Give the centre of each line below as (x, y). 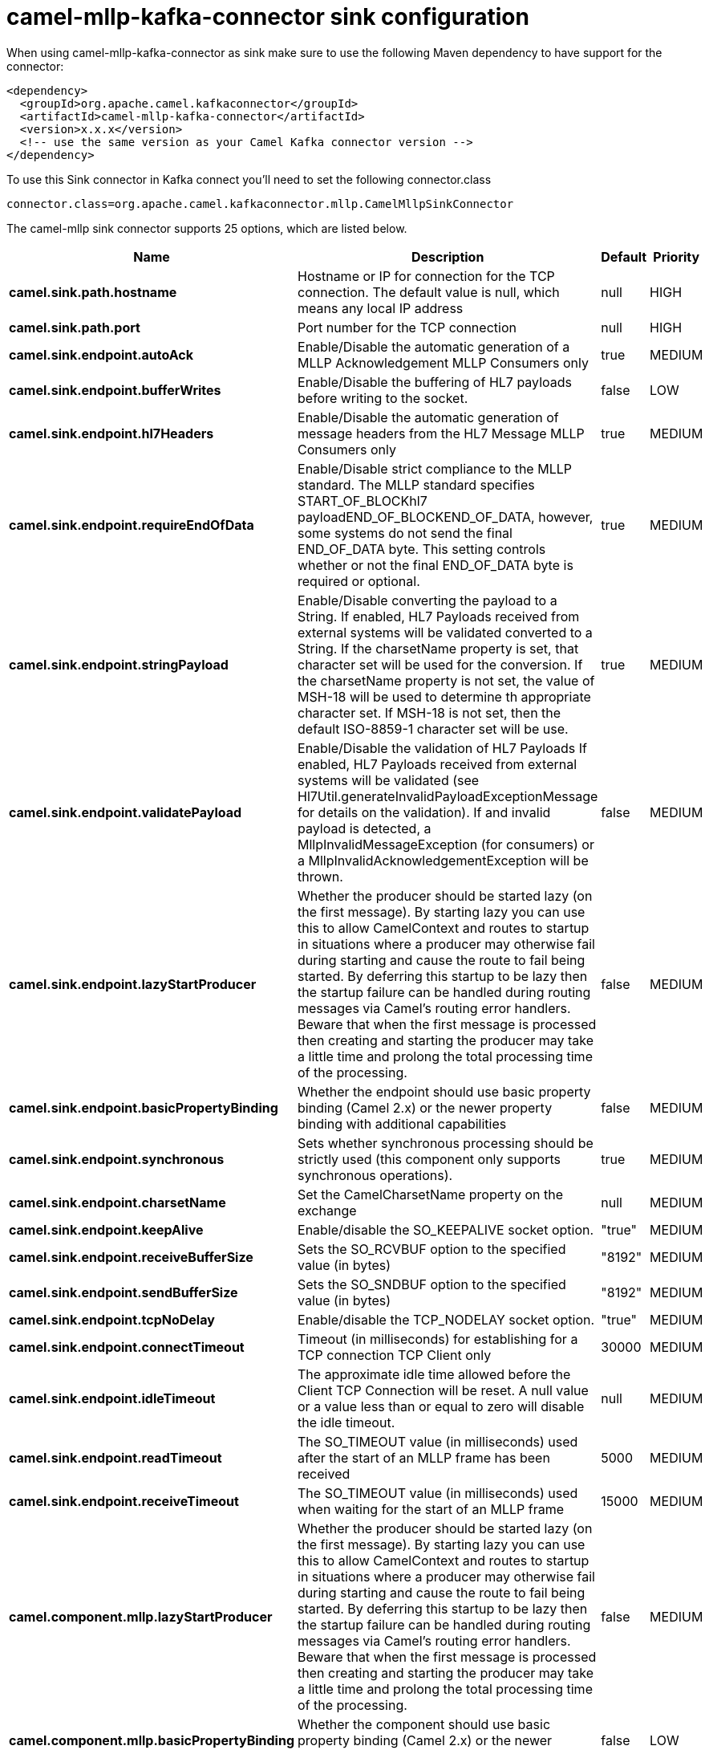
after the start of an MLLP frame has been (424, 1457)
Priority (677, 256)
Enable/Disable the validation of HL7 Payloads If (442, 748)
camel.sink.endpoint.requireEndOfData (132, 525)
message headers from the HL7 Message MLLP (441, 433)
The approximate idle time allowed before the (434, 1374)
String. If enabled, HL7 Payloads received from (439, 616)
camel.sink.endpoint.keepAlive (106, 1229)
